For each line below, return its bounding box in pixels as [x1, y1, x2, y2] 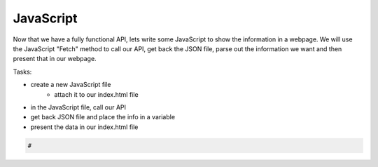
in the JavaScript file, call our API [30, 102, 126, 112]
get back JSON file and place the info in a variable [30, 113, 175, 121]
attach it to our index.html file [54, 90, 139, 98]
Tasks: [13, 67, 32, 76]
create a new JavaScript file [30, 81, 111, 89]
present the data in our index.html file [30, 123, 139, 131]
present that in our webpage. [13, 55, 97, 63]
